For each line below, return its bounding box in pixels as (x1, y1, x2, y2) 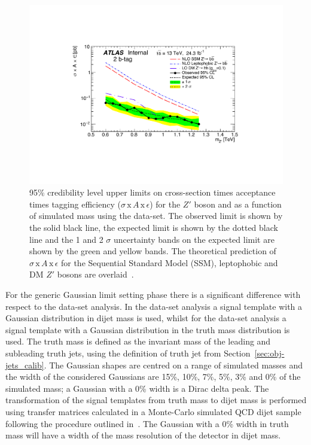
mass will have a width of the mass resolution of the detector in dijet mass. (5, 429, 281, 441)
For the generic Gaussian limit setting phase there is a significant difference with (5, 288, 301, 300)
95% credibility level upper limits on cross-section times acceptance (29, 186, 276, 199)
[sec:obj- (254, 346, 285, 359)
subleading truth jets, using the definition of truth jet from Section (5, 346, 251, 359)
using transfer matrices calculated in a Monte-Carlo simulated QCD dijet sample (5, 405, 301, 417)
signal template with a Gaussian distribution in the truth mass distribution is (5, 323, 290, 336)
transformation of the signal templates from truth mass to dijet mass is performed (5, 394, 307, 406)
